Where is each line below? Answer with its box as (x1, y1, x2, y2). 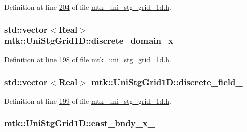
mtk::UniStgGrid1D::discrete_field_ (91, 76, 243, 88)
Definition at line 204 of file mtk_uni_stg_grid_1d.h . (4, 2, 171, 12)
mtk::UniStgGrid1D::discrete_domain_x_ (4, 34, 181, 47)
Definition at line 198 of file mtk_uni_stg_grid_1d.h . (4, 54, 171, 64)
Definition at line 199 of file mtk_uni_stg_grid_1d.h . (4, 95, 171, 106)
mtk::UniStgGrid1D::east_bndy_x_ (4, 117, 156, 129)
